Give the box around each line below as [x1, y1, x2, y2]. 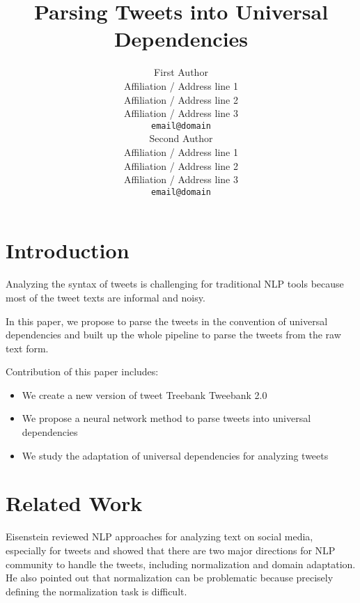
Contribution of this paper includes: [6, 364, 159, 379]
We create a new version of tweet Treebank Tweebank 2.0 [22, 387, 267, 402]
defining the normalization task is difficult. [6, 584, 187, 598]
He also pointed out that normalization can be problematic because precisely [6, 570, 334, 585]
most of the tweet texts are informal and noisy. [6, 290, 205, 304]
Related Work [6, 489, 143, 517]
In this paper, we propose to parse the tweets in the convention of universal [6, 313, 328, 328]
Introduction [6, 236, 130, 265]
